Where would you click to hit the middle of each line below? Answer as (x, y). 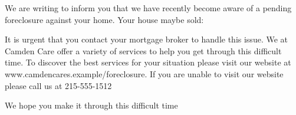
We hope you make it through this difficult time (91, 105)
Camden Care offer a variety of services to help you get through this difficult (143, 50)
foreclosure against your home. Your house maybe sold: (104, 19)
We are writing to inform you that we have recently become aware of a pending (148, 8)
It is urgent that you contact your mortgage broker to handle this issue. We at (146, 39)
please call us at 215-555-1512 (58, 85)
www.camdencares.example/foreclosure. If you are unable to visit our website (144, 73)
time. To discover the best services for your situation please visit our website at (148, 62)
